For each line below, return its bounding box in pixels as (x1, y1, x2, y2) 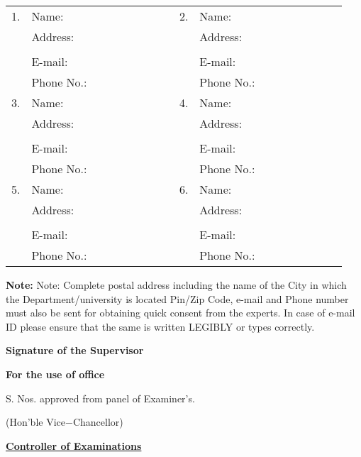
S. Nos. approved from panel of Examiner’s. (6, 390, 195, 405)
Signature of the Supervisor (6, 343, 144, 358)
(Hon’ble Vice (6, 414, 65, 429)
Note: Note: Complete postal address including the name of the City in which (6, 277, 347, 292)
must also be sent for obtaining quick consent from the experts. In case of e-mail (6, 305, 355, 320)
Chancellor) (72, 414, 123, 429)
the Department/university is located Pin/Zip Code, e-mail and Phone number (6, 291, 349, 306)
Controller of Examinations (6, 438, 142, 453)
